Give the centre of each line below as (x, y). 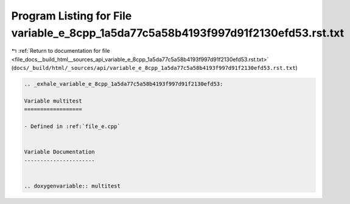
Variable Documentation (60, 152)
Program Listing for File (72, 16)
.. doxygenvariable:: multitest (72, 186)
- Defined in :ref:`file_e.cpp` (72, 127)
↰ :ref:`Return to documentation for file (61, 51)
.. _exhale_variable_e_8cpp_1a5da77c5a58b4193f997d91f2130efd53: (124, 84)
